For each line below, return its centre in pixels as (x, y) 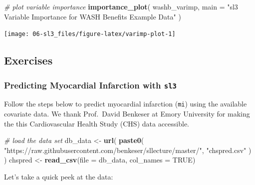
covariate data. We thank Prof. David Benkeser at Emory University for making (127, 114)
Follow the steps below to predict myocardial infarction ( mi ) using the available (126, 104)
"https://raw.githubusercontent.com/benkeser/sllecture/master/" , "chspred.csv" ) (128, 150)
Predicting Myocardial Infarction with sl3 (90, 85)
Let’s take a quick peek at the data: (59, 177)
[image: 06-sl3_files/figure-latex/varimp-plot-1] (90, 34)
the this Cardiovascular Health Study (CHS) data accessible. (97, 123)
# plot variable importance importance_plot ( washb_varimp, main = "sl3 (121, 6)
